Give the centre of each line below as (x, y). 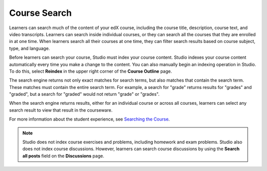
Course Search (40, 13)
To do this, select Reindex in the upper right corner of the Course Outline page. (91, 71)
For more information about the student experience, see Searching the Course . (89, 119)
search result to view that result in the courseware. (61, 110)
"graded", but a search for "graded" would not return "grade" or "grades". (84, 94)
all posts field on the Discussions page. (63, 156)
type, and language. (30, 48)
